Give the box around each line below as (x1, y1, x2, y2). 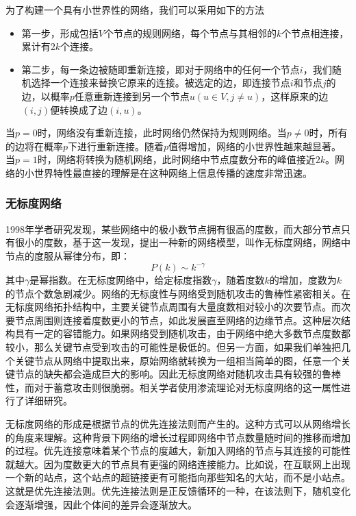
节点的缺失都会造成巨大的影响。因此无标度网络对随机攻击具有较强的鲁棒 (14, 367, 341, 381)
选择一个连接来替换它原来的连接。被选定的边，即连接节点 (31, 75, 290, 90)
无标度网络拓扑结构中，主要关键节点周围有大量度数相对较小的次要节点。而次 (5, 299, 351, 314)
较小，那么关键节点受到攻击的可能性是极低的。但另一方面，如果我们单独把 (5, 340, 341, 354)
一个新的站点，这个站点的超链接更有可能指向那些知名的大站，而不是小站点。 (5, 470, 351, 484)
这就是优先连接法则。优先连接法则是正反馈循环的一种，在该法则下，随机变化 (5, 483, 351, 497)
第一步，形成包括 (21, 25, 99, 40)
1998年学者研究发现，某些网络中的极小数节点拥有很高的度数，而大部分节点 (5, 221, 341, 236)
